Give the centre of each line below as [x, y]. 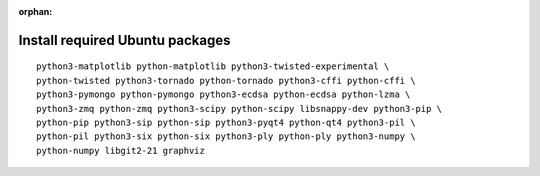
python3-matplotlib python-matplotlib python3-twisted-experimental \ [213, 66]
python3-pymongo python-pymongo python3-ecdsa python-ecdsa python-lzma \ [223, 94]
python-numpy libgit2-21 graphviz [120, 150]
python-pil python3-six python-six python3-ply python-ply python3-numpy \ [226, 136]
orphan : [35, 11]
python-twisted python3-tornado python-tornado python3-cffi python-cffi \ [226, 80]
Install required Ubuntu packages [124, 40]
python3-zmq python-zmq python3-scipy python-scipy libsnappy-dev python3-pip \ [239, 108]
